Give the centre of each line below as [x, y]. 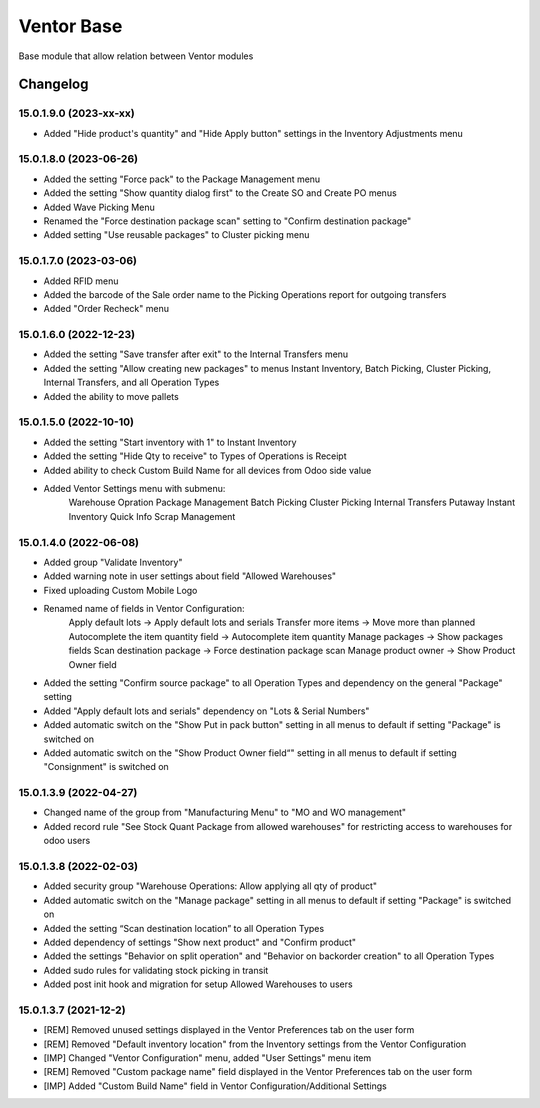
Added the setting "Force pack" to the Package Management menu [182, 179]
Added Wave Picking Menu [99, 207]
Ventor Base [70, 26]
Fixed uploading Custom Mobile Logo [120, 590]
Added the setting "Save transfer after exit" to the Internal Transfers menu [196, 354]
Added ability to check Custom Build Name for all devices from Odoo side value [207, 470]
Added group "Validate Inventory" [113, 562]
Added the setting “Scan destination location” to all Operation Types [184, 928]
